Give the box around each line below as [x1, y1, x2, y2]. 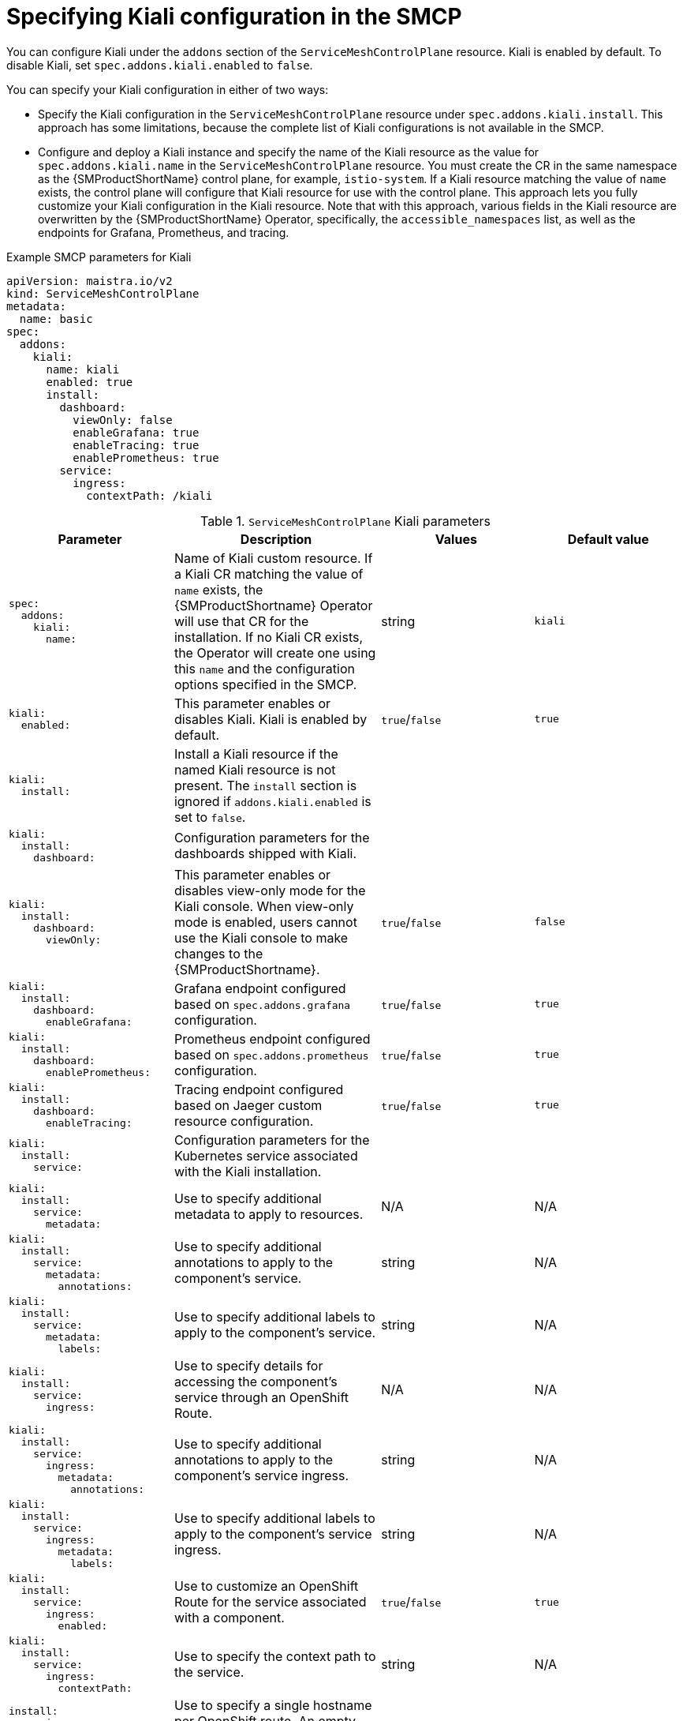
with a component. [174, 1610, 285, 1626]
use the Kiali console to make [174, 929, 349, 946]
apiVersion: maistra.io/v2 [6, 274, 173, 287]
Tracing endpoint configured [174, 1081, 344, 1097]
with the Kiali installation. [174, 1163, 322, 1179]
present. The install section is [174, 777, 357, 793]
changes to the [174, 945, 263, 962]
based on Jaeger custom [174, 1097, 323, 1113]
